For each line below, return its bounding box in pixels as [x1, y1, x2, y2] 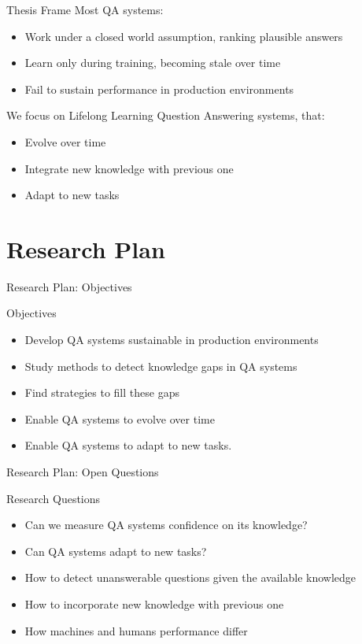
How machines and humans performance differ [24, 622, 248, 638]
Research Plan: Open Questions [6, 464, 159, 480]
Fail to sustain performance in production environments [24, 80, 294, 97]
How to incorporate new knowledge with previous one [24, 596, 284, 612]
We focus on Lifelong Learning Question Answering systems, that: [6, 107, 325, 124]
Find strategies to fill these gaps [24, 384, 179, 401]
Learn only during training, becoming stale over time [24, 54, 281, 71]
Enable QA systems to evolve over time [24, 410, 215, 427]
